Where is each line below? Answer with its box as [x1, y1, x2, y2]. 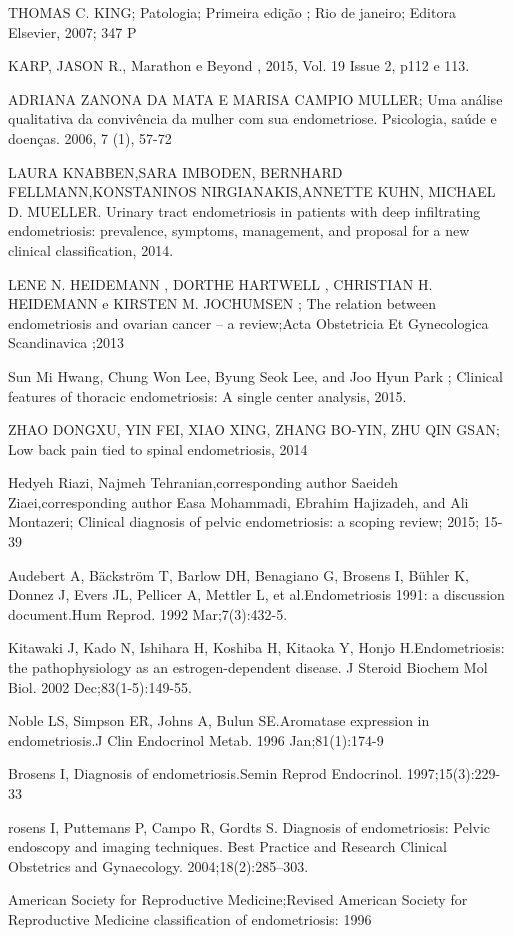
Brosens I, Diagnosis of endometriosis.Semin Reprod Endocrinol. [8, 763, 403, 784]
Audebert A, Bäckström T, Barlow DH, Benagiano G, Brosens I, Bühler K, [8, 564, 469, 585]
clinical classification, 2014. [8, 239, 174, 260]
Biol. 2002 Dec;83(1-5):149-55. [8, 676, 192, 697]
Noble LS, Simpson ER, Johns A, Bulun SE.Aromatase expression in [8, 710, 430, 731]
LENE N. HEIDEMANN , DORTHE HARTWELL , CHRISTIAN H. [8, 273, 433, 294]
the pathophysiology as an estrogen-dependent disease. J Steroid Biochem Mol [8, 657, 488, 678]
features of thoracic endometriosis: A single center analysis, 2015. [8, 385, 407, 406]
